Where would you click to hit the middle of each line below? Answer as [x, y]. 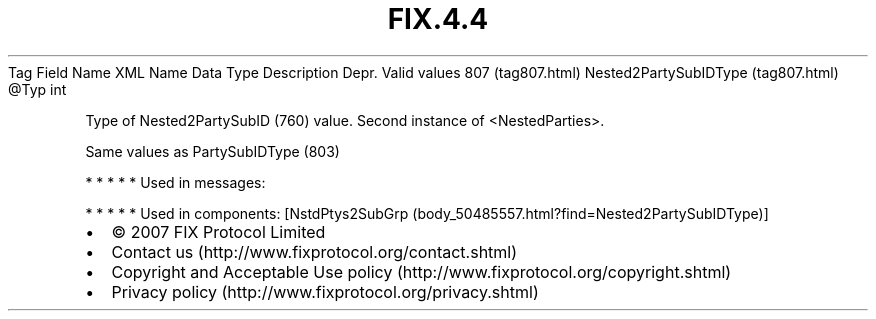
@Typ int [37, 89]
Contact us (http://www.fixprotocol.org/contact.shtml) [314, 251]
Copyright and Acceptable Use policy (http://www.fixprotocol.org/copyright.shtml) [421, 271]
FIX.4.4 [438, 19]
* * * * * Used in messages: [175, 182]
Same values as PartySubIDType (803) [212, 151]
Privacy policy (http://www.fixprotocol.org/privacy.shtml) [325, 291]
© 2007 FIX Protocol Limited [218, 231]
